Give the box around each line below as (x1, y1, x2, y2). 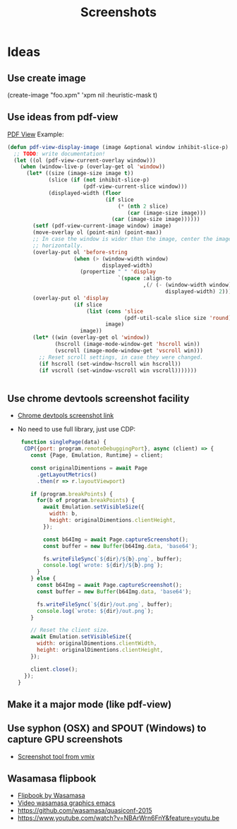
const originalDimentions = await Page (30, 464, 148, 472)
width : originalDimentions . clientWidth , (36, 640, 157, 647)
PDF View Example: (7, 130, 64, 138)
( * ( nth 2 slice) (117, 203, 169, 210)
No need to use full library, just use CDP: (17, 425, 136, 434)
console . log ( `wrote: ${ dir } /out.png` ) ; (36, 607, 154, 614)
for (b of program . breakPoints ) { (36, 497, 135, 504)
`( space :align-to (117, 275, 172, 282)
